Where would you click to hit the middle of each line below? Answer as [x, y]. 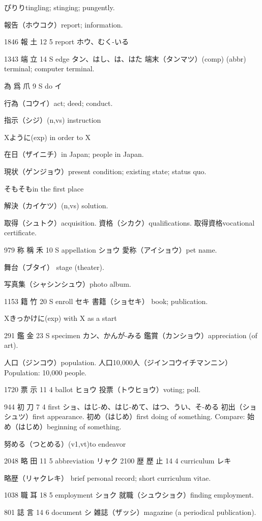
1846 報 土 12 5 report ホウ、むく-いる [67, 42]
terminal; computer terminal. [49, 68]
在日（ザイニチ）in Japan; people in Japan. [74, 154]
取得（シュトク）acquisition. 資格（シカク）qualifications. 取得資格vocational [129, 222]
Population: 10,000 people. [46, 372]
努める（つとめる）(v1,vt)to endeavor [65, 443]
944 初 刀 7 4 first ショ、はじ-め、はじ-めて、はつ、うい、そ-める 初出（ [123, 406]
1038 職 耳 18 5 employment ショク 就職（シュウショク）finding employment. [129, 495]
